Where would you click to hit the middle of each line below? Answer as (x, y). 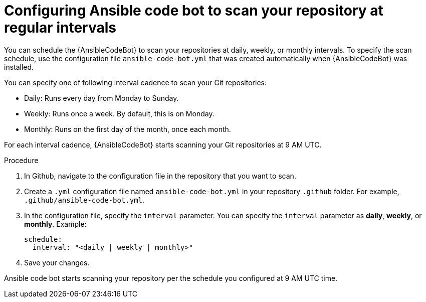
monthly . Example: (55, 224)
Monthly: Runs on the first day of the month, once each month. (128, 129)
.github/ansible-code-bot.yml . (84, 200)
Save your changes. (57, 262)
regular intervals (60, 28)
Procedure (21, 160)
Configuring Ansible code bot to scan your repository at (194, 11)
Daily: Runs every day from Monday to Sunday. (101, 98)
